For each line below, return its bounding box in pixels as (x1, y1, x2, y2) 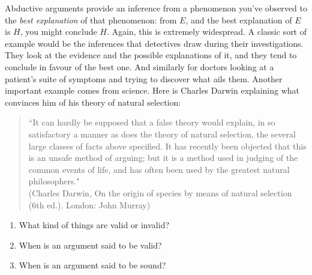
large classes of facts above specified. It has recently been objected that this (28, 139, 307, 152)
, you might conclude (20, 25, 97, 38)
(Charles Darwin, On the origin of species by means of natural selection (28, 186, 292, 199)
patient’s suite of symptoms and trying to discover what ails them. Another (5, 72, 283, 85)
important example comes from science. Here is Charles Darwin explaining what (5, 84, 300, 97)
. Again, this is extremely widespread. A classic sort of (106, 25, 307, 38)
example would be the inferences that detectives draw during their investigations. (5, 37, 304, 49)
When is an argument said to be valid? (19, 238, 162, 251)
